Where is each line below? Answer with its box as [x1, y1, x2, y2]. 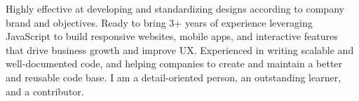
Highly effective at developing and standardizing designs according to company [6, 1, 344, 15]
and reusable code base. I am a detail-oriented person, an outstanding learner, [6, 69, 341, 84]
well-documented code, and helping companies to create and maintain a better [6, 56, 343, 71]
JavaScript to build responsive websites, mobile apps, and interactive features [6, 29, 338, 43]
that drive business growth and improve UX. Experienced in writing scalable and [6, 42, 354, 57]
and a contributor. [6, 83, 84, 98]
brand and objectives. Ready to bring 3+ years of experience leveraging [6, 15, 313, 29]
